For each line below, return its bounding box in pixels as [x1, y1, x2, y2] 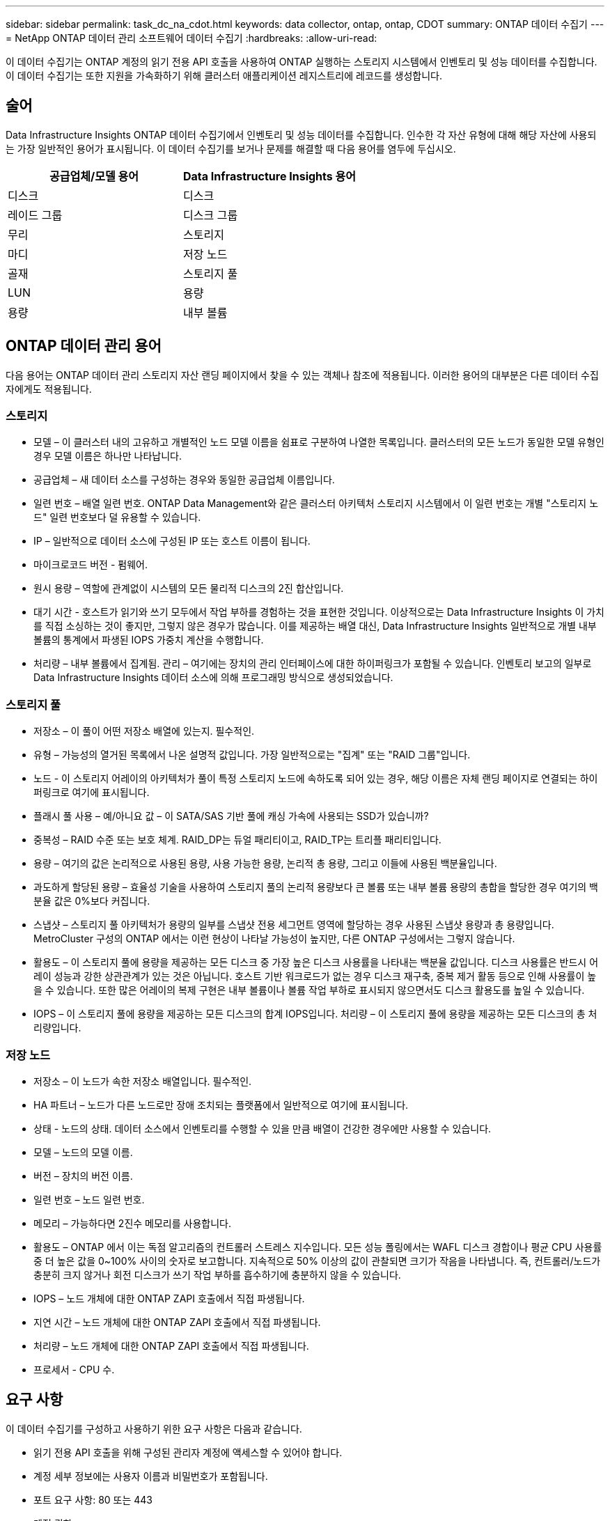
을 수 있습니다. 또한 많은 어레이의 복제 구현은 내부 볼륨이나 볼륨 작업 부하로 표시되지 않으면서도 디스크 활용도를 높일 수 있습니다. [33, 984, 585, 997]
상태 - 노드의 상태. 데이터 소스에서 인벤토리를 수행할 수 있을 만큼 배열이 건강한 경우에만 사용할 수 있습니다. [33, 1122, 492, 1134]
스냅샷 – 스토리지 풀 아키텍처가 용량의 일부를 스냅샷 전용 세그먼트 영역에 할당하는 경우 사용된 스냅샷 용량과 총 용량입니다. [33, 919, 554, 931]
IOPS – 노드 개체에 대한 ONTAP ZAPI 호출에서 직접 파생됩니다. [33, 1292, 305, 1304]
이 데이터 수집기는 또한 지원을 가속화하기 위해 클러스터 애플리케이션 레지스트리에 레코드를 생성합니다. [6, 70, 442, 81]
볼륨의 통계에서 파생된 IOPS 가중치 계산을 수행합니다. [33, 634, 264, 646]
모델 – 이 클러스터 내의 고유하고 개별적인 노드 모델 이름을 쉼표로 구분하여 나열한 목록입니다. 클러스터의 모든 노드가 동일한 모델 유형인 [33, 436, 605, 448]
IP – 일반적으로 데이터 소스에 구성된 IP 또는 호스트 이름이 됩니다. [33, 535, 311, 547]
